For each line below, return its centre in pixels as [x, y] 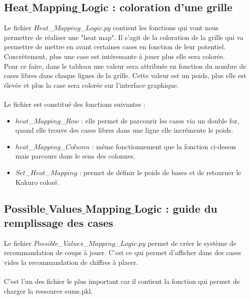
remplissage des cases [59, 222]
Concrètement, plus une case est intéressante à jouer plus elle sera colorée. [115, 56]
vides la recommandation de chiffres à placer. [71, 262]
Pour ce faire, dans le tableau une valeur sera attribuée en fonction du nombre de [125, 66]
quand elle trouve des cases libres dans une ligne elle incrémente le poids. [124, 130]
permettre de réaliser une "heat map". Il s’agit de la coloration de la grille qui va [124, 37]
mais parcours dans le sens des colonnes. [75, 156]
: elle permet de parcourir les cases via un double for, [161, 120]
